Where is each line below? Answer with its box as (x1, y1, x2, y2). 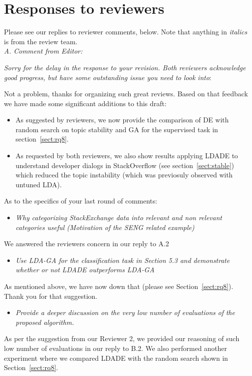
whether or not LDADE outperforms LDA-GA (15, 264, 155, 275)
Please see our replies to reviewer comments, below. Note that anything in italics (4, 27, 247, 37)
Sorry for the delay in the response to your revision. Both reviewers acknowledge (4, 62, 246, 72)
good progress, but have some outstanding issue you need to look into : (4, 72, 212, 82)
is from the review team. (4, 36, 78, 46)
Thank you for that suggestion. (4, 290, 97, 301)
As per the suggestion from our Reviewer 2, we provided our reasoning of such (4, 333, 240, 344)
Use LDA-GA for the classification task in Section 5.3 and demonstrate (15, 255, 230, 265)
